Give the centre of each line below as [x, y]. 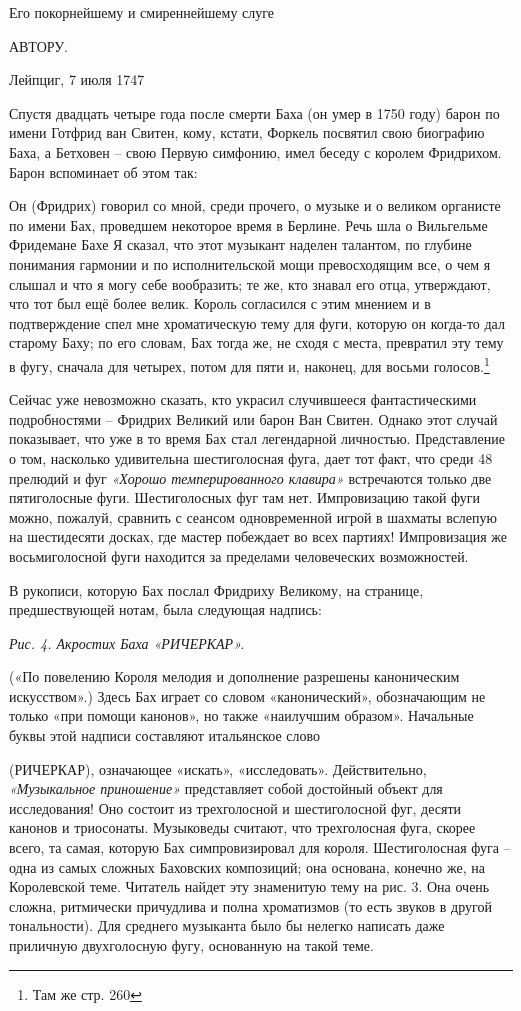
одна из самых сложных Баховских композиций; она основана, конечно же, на [247, 866]
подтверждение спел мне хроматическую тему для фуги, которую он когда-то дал [257, 322]
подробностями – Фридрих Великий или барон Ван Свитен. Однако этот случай [253, 418]
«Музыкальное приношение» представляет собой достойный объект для [226, 788]
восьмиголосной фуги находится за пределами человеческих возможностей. [239, 555]
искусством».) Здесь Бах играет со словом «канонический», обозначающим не [247, 695]
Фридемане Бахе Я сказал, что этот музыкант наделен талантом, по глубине [240, 244]
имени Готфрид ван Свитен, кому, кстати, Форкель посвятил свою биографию [247, 132]
